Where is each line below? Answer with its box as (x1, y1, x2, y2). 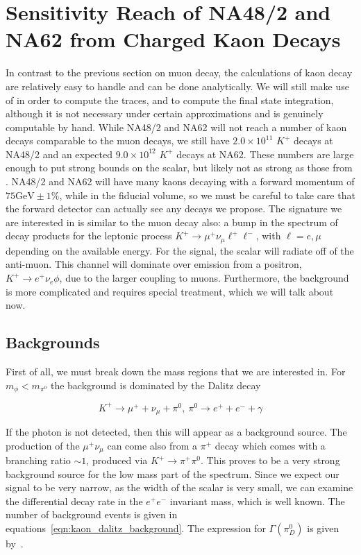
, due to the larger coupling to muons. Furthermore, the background (59, 271, 349, 285)
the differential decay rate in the (6, 493, 143, 508)
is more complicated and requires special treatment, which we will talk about (6, 284, 334, 298)
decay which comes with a (215, 438, 326, 452)
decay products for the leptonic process (6, 228, 172, 243)
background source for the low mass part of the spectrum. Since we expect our (6, 466, 339, 481)
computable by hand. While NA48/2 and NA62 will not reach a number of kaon (6, 119, 347, 134)
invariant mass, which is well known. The (169, 493, 345, 508)
